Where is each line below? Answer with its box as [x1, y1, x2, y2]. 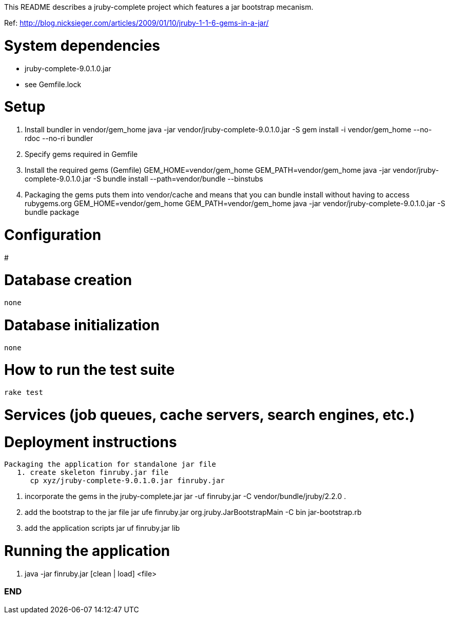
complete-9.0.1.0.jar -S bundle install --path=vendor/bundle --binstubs [25, 174, 263, 183]
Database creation [4, 271, 132, 289]
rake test [4, 388, 43, 396]
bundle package [25, 208, 80, 216]
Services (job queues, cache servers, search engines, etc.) [4, 406, 415, 424]
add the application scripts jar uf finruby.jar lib [25, 524, 180, 533]
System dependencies [4, 36, 160, 54]
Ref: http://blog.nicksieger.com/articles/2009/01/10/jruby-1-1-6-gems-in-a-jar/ [4, 18, 269, 27]
